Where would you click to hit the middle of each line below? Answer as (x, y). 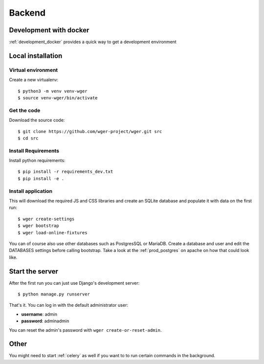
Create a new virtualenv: (34, 80)
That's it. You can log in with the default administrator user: (68, 305)
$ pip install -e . (41, 178)
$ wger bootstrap (38, 226)
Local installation (36, 56)
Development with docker (49, 30)
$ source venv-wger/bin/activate (58, 98)
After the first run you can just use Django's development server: (74, 283)
